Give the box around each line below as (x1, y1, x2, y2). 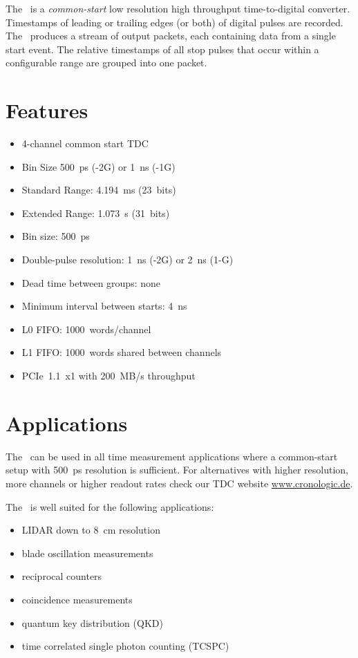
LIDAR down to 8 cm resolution (21, 523, 160, 537)
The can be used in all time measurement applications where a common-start (6, 449, 338, 463)
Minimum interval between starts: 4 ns (21, 299, 187, 313)
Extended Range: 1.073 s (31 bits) (21, 205, 170, 220)
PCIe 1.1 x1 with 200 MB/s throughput (21, 368, 196, 383)
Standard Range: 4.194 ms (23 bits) (21, 182, 176, 197)
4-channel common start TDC (21, 136, 149, 151)
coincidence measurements (21, 592, 133, 606)
